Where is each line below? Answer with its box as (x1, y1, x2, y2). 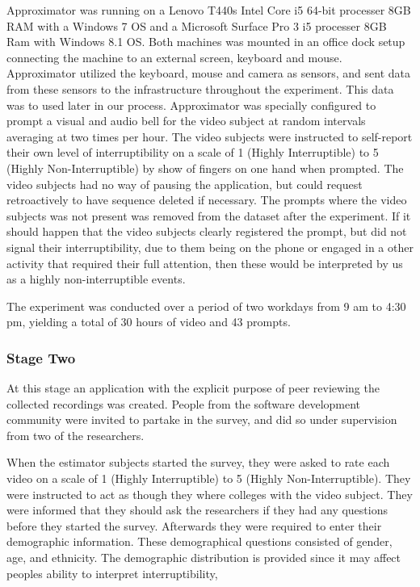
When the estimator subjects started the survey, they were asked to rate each (6, 454, 390, 471)
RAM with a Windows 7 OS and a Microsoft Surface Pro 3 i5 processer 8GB (6, 17, 387, 34)
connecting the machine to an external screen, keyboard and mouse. (6, 48, 342, 65)
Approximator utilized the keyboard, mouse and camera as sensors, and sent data (6, 65, 410, 82)
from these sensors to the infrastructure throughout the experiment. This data (6, 80, 394, 97)
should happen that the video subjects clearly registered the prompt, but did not (6, 223, 407, 240)
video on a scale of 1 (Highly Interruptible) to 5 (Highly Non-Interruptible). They (6, 470, 411, 487)
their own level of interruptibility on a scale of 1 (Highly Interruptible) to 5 (6, 144, 379, 161)
